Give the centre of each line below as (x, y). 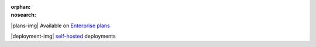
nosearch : (23, 15)
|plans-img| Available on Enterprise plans (61, 26)
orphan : (21, 7)
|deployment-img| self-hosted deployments (63, 36)
